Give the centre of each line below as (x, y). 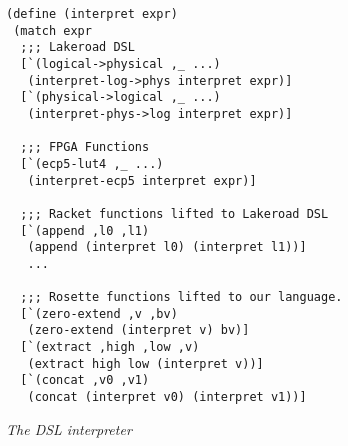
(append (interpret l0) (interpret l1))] (167, 247)
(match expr (52, 30)
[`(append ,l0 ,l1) (85, 230)
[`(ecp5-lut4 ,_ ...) (92, 163)
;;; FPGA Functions (85, 147)
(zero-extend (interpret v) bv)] (138, 330)
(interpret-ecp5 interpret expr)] (142, 180)
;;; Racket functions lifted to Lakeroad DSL (174, 213)
